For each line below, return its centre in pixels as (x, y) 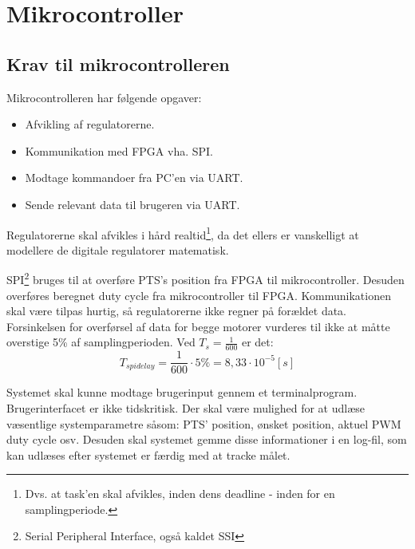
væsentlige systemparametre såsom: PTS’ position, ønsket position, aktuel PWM (204, 423)
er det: (257, 342)
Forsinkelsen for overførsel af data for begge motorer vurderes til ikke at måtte (198, 326)
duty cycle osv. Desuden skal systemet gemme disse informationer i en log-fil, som (207, 439)
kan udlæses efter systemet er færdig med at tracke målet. (148, 454)
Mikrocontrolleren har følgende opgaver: (104, 97)
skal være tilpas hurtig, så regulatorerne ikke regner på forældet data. (177, 311)
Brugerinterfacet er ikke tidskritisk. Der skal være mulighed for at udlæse (186, 407)
